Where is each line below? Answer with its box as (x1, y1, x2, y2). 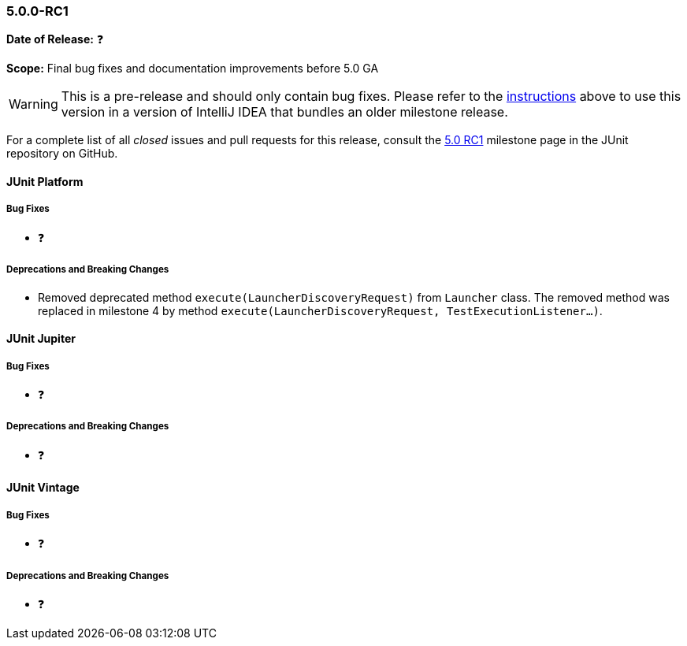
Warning (9, 96, 58, 113)
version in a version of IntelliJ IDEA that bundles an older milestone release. (61, 104, 508, 121)
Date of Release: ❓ (6, 32, 104, 46)
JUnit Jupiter (6, 332, 76, 346)
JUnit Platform (6, 174, 84, 188)
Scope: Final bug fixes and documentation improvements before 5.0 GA (6, 61, 379, 76)
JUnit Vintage (6, 481, 80, 495)
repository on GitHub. (6, 147, 118, 161)
